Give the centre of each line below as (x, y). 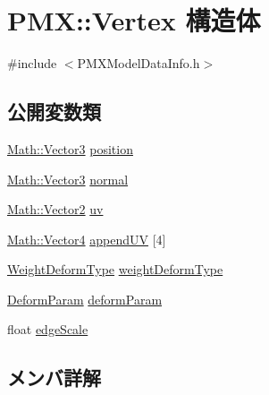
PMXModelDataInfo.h (139, 63)
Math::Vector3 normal (68, 179)
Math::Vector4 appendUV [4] (87, 239)
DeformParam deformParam (85, 299)
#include (32, 63)
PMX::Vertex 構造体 (134, 20)
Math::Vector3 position (70, 148)
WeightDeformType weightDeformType (115, 269)
